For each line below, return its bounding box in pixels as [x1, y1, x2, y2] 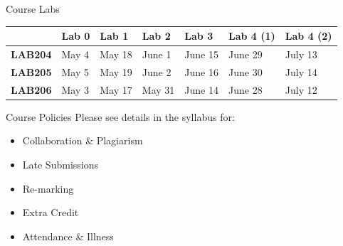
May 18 [100, 46, 132, 61]
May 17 [100, 82, 132, 97]
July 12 [285, 82, 317, 97]
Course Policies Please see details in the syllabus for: [6, 109, 235, 124]
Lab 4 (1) [228, 28, 275, 43]
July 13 [285, 46, 317, 61]
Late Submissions [22, 156, 99, 171]
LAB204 [11, 46, 52, 61]
